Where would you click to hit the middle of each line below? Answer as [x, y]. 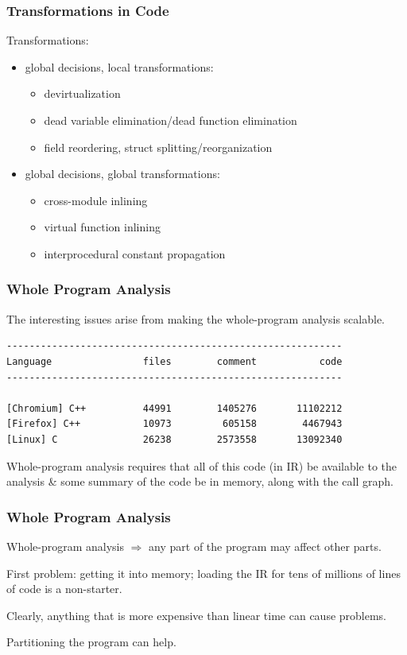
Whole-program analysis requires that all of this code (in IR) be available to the [202, 465]
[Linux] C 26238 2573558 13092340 [174, 439]
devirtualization [82, 93]
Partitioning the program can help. [91, 642]
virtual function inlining [102, 227]
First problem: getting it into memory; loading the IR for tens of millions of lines [203, 573]
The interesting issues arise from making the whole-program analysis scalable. [196, 318]
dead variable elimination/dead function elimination [171, 120]
